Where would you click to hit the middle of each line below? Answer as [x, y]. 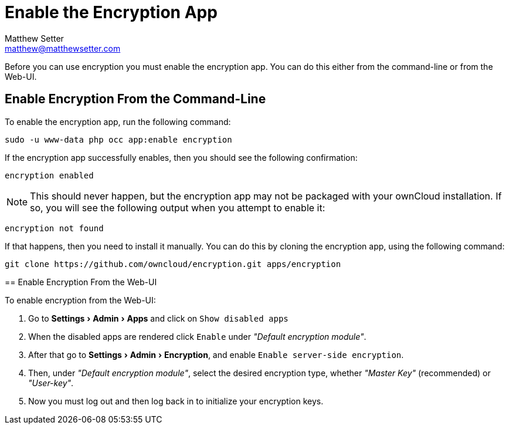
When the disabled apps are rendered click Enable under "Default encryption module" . [197, 336]
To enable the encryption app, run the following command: [118, 121]
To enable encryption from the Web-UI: [80, 300]
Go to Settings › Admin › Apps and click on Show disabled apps [158, 318]
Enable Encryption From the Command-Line [135, 99]
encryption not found [54, 228]
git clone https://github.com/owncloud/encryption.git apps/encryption [173, 264]
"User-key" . [51, 383]
